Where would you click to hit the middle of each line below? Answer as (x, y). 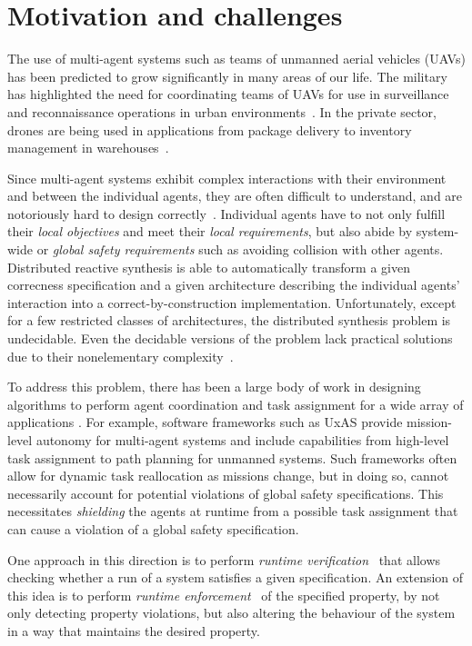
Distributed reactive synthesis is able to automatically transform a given (209, 267)
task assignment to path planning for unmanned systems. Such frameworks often (232, 457)
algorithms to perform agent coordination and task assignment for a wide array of (236, 404)
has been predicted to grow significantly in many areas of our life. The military (227, 76)
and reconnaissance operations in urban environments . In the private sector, (222, 111)
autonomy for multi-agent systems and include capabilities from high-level (242, 440)
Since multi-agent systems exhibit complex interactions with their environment (227, 178)
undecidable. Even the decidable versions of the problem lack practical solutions (230, 338)
